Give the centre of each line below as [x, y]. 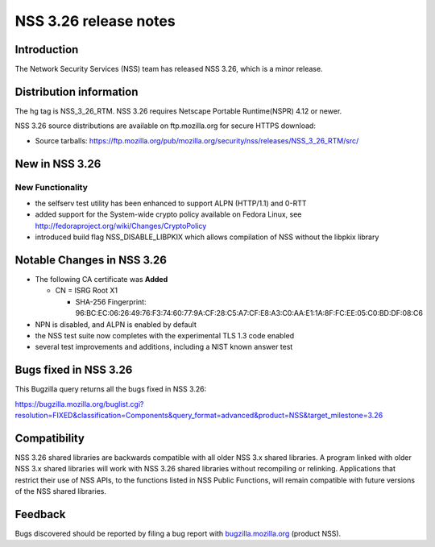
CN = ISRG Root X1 [87, 291]
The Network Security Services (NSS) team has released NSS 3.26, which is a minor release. [169, 69]
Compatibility [50, 438]
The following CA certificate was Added [101, 279]
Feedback [40, 514]
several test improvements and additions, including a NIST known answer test [164, 347]
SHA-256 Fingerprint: [111, 301]
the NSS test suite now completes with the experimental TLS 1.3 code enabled [165, 335]
